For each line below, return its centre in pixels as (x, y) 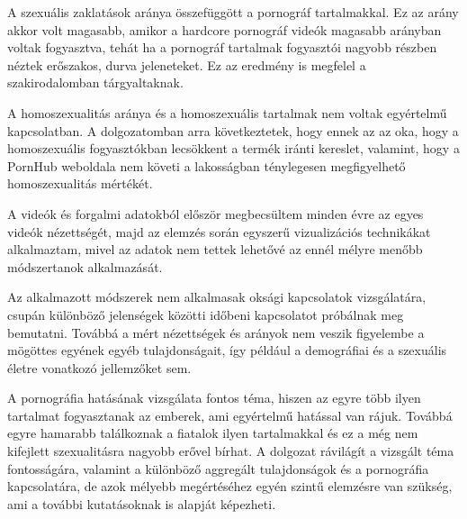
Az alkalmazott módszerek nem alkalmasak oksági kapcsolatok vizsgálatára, (217, 297)
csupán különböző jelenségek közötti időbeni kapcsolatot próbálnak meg (206, 314)
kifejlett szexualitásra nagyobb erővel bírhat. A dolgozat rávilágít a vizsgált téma (231, 451)
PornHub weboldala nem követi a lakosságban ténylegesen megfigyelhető (207, 165)
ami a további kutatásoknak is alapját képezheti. (142, 503)
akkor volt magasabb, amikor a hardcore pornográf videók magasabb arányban (225, 29)
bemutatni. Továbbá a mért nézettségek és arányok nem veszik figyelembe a (216, 332)
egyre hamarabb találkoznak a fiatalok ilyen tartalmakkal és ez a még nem (213, 433)
